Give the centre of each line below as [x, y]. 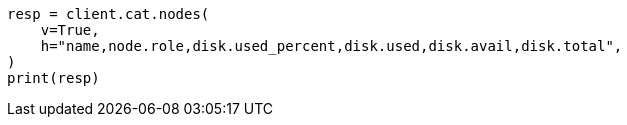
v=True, [70, 30]
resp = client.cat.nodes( [108, 14]
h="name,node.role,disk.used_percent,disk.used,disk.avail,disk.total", [331, 46]
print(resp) [53, 78]
